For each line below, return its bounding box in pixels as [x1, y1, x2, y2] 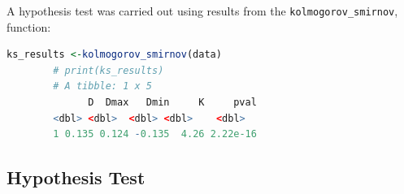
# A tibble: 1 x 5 [53, 80, 152, 93]
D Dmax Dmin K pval [88, 97, 257, 109]
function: [7, 18, 51, 35]
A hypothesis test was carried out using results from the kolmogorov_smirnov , [7, 2, 398, 19]
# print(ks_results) [53, 64, 164, 76]
